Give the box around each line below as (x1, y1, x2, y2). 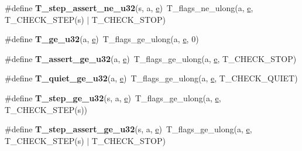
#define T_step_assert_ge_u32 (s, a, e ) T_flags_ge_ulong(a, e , (5, 123, 252, 135)
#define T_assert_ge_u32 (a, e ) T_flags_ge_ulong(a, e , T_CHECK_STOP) (5, 52, 297, 64)
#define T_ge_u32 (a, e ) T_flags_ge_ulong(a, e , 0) (5, 33, 199, 45)
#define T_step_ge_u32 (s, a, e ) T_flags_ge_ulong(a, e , (5, 91, 221, 104)
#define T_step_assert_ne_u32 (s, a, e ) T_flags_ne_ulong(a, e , (5, 2, 253, 13)
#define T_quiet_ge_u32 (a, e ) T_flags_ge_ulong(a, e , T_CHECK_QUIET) (5, 72, 298, 84)
